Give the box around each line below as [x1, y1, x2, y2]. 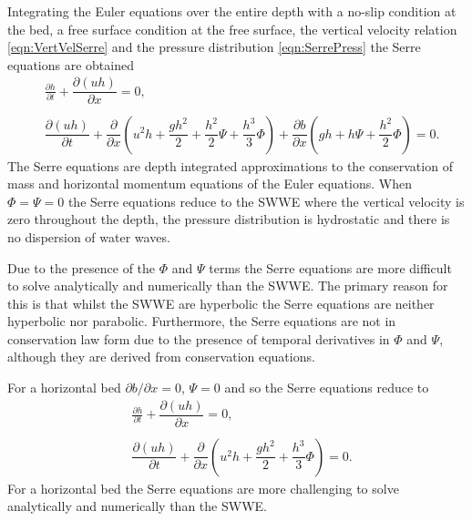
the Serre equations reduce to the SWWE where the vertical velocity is [67, 191, 465, 210]
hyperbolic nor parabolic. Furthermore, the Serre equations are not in [7, 312, 396, 331]
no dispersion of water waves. [7, 227, 170, 246]
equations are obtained [7, 55, 134, 74]
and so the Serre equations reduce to [224, 378, 429, 397]
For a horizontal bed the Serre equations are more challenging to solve [7, 478, 399, 497]
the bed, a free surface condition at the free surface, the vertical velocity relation [7, 19, 457, 38]
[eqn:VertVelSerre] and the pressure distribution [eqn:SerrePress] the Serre [7, 37, 421, 56]
